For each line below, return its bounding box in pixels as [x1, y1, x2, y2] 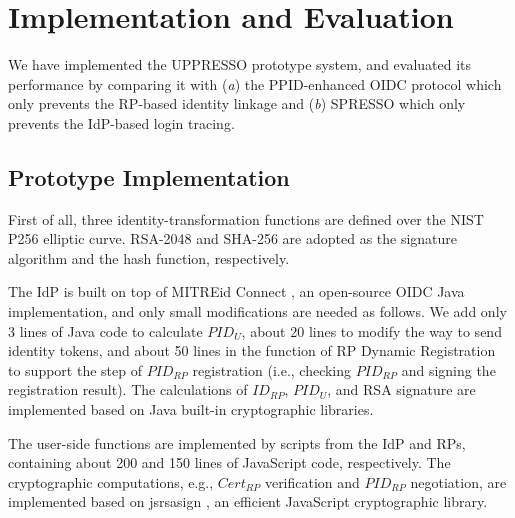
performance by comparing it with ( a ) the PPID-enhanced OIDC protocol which [8, 73, 502, 94]
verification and [264, 471, 360, 492]
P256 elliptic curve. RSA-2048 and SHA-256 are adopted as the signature [8, 228, 458, 249]
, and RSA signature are [327, 379, 476, 400]
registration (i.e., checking [192, 359, 352, 380]
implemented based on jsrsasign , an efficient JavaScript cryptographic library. [8, 491, 488, 512]
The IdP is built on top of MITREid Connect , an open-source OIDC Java [8, 281, 465, 302]
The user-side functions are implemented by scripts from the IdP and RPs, [8, 432, 466, 453]
